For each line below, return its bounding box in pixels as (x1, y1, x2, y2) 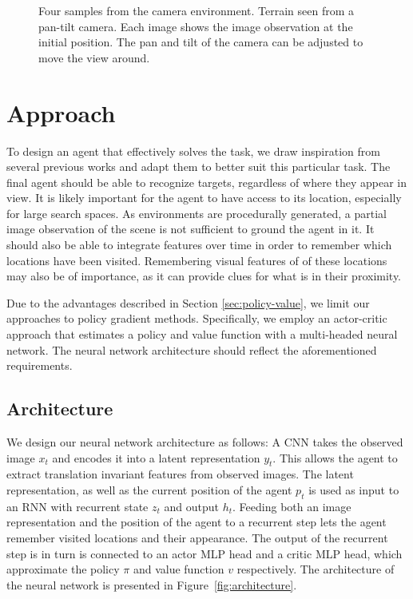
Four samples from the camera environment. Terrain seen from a (38, 2, 355, 18)
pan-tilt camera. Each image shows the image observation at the (38, 18, 353, 34)
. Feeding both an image (232, 498, 351, 514)
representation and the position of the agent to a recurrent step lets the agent (6, 514, 387, 530)
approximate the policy (6, 561, 120, 577)
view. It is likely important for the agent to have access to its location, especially (6, 189, 402, 206)
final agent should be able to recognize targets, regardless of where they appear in (6, 173, 407, 190)
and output (164, 498, 219, 514)
